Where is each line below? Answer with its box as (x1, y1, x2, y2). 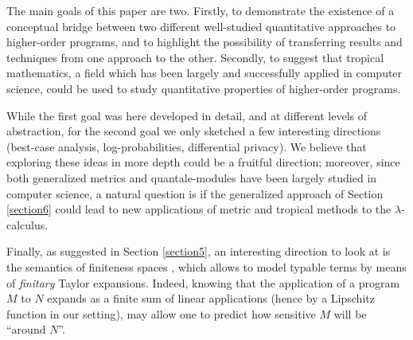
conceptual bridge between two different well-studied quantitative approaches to (6, 18, 396, 34)
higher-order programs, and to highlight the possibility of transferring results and (6, 33, 403, 50)
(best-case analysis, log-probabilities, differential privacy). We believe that (6, 138, 367, 154)
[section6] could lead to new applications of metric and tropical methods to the (6, 201, 392, 217)
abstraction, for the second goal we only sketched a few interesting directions (6, 123, 381, 139)
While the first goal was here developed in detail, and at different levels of (6, 107, 367, 123)
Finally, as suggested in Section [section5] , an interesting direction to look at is (6, 243, 391, 260)
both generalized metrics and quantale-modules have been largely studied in (6, 169, 377, 186)
